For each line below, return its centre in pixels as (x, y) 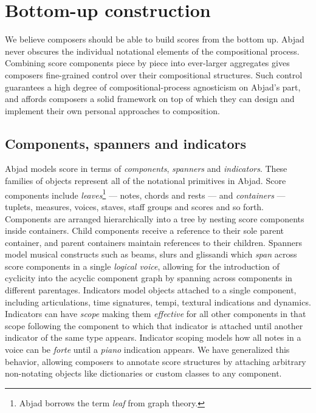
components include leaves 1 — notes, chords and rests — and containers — (145, 194)
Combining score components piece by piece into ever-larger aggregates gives (147, 63)
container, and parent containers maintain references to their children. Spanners (154, 242)
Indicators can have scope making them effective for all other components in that (156, 314)
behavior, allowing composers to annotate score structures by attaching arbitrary (156, 361)
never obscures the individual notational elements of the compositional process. (152, 51)
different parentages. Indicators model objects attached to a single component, (151, 290)
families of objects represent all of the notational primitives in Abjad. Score (146, 181)
